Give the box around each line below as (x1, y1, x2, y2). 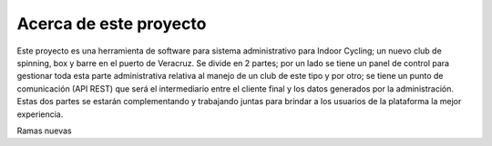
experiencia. (16, 109, 64, 120)
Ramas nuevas (16, 125, 72, 136)
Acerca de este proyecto (16, 14, 207, 34)
